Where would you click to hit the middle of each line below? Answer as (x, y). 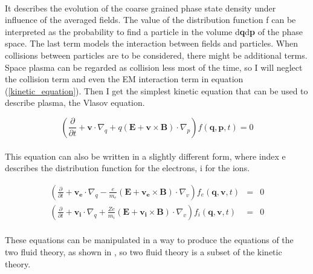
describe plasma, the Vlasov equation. (75, 103)
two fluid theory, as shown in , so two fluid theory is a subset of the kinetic (144, 251)
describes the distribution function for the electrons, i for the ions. (127, 168)
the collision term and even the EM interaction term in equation (124, 79)
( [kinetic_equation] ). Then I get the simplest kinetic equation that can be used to (156, 90)
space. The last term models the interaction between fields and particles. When (152, 43)
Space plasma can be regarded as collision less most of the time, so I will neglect (154, 67)
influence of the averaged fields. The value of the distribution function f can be (150, 20)
